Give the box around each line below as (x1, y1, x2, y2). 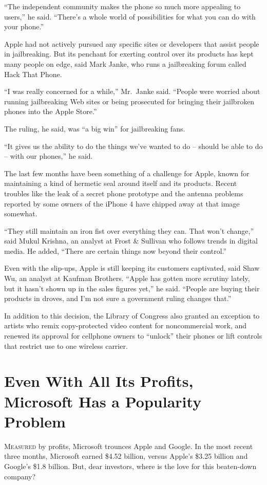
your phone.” (4, 21, 44, 32)
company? (4, 471, 36, 481)
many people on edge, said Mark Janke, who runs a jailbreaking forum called (4, 58, 246, 69)
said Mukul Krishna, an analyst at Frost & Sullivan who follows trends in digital (4, 235, 258, 246)
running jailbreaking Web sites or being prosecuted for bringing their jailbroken (4, 96, 255, 106)
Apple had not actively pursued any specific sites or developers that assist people (4, 38, 259, 49)
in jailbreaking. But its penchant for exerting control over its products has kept (4, 48, 254, 59)
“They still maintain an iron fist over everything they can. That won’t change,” (4, 225, 254, 236)
